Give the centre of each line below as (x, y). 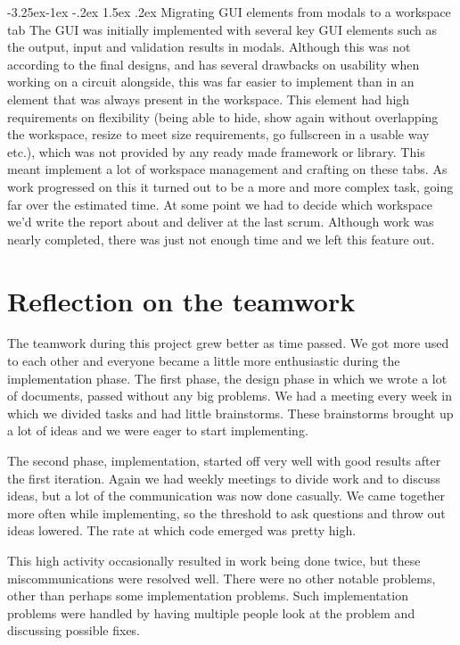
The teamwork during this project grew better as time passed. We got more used (228, 343)
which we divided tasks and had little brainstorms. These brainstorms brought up (230, 413)
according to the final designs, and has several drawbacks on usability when (214, 64)
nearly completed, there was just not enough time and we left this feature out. (221, 239)
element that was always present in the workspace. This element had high (209, 99)
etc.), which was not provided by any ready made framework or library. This (216, 151)
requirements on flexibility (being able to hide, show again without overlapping (223, 116)
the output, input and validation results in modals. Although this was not (209, 47)
